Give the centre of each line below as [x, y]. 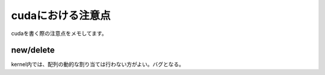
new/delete [33, 50]
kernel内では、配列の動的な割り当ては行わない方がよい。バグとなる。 [98, 64]
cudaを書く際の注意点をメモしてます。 [59, 33]
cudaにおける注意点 [61, 15]
